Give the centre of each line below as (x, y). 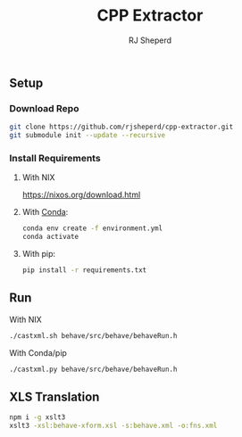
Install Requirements (55, 158)
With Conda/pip (38, 352)
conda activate (50, 237)
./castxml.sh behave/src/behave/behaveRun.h (93, 335)
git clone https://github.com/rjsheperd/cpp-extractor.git (121, 127)
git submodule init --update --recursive (88, 136)
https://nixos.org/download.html (81, 195)
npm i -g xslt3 (38, 417)
